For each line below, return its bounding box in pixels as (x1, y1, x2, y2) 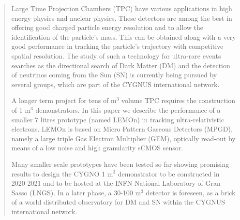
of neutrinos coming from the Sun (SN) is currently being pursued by (11, 70, 217, 80)
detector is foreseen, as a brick (146, 187, 236, 197)
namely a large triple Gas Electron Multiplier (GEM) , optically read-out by (11, 133, 236, 143)
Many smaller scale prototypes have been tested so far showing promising (11, 159, 229, 169)
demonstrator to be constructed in (118, 168, 220, 178)
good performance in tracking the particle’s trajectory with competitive (11, 41, 224, 51)
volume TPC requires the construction (121, 95, 235, 105)
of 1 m (11, 104, 31, 115)
